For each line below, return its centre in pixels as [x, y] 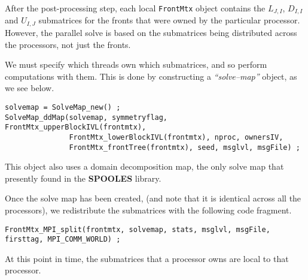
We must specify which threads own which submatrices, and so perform [136, 64]
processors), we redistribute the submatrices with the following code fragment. [148, 210]
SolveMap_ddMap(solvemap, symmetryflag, [86, 117]
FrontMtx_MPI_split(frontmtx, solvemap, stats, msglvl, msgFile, [138, 229]
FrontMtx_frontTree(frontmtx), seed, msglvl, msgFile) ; [185, 147]
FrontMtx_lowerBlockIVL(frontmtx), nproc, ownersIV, [176, 137]
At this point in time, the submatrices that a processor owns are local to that [147, 258]
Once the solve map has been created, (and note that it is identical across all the [153, 198]
